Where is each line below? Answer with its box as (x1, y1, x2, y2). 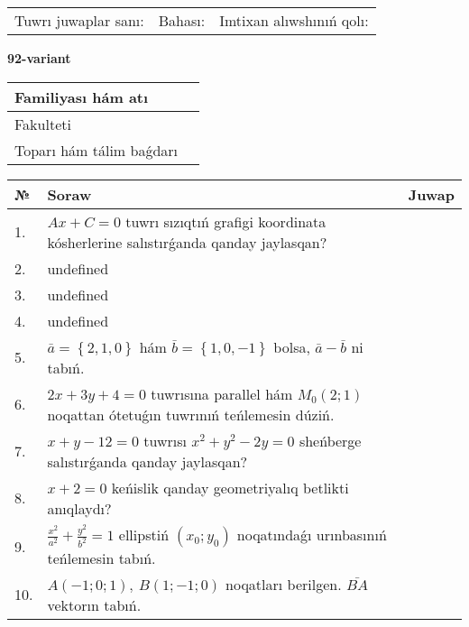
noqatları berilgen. (225, 573, 342, 595)
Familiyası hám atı (14, 86, 149, 107)
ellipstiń (118, 523, 170, 545)
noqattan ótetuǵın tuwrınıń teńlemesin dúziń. (47, 403, 335, 425)
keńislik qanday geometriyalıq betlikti (111, 476, 349, 498)
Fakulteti (14, 113, 71, 134)
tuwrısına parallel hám (151, 383, 293, 404)
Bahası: (158, 10, 206, 31)
